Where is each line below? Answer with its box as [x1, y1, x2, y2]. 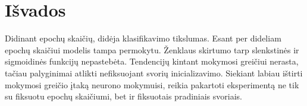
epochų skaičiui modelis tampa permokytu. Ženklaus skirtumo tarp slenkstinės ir [5, 43, 299, 56]
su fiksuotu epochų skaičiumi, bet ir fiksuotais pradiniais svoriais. [5, 90, 242, 102]
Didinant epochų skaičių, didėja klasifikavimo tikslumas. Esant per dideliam [5, 32, 281, 44]
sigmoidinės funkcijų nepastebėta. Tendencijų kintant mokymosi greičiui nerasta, [5, 55, 299, 68]
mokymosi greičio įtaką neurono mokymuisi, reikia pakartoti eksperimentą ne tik [5, 78, 299, 91]
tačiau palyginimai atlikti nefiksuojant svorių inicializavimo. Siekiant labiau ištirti [5, 66, 303, 79]
